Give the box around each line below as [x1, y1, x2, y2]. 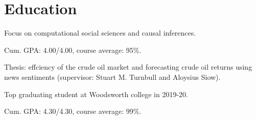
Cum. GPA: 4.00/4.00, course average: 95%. [4, 44, 142, 55]
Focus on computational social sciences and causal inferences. [4, 27, 196, 38]
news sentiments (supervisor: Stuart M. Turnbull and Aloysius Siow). [4, 71, 221, 82]
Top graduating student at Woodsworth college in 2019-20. [4, 88, 188, 99]
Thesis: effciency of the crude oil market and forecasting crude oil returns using [4, 62, 252, 72]
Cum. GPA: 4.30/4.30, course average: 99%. [4, 106, 142, 116]
